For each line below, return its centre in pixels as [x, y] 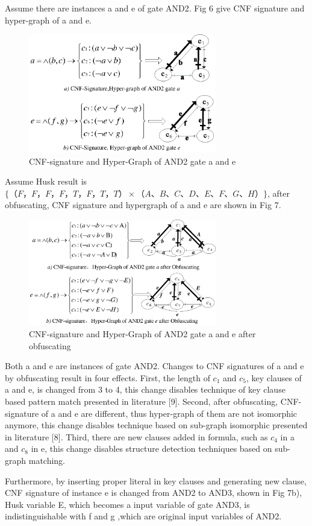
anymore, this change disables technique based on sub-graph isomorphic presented [156, 425]
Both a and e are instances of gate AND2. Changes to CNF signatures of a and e [154, 366]
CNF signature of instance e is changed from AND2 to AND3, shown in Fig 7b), [154, 493]
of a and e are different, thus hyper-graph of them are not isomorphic [169, 413]
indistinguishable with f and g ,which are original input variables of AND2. [143, 516]
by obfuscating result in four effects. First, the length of [108, 377]
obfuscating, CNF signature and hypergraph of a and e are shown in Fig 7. [143, 205]
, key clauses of [274, 377]
